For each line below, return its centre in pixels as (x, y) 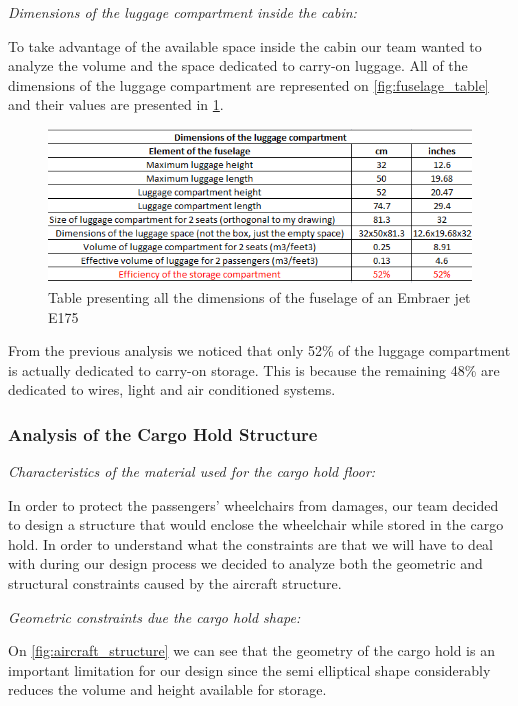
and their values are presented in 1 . (116, 104)
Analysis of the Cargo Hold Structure (163, 433)
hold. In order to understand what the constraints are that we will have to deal (250, 543)
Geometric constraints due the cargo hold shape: (154, 616)
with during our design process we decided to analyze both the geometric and (245, 563)
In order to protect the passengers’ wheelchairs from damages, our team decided (253, 504)
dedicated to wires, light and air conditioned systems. (172, 389)
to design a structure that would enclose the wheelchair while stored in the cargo (256, 524)
